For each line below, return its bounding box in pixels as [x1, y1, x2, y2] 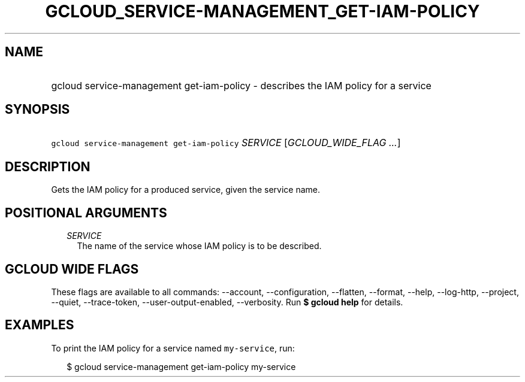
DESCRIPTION [5, 159, 90, 174]
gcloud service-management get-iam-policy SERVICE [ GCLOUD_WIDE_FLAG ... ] [51, 137, 401, 149]
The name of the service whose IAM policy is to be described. [77, 241, 322, 251]
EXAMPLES [5, 317, 74, 333]
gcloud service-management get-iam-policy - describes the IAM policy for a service [51, 79, 432, 92]
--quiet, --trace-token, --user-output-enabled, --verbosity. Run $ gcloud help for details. [51, 296, 403, 307]
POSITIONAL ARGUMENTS [5, 205, 167, 220]
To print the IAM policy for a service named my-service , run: [51, 342, 295, 353]
